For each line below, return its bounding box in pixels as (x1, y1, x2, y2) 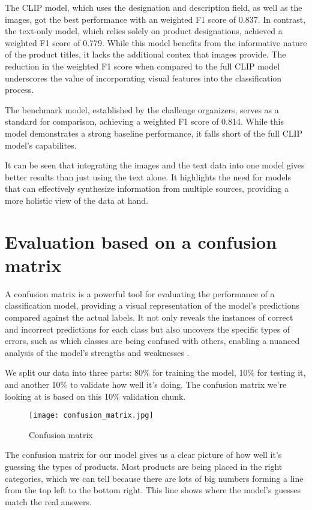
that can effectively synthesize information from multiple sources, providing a (5, 182, 289, 195)
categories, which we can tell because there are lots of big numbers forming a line (5, 472, 304, 484)
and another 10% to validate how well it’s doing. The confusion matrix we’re (5, 378, 287, 390)
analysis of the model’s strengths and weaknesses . (5, 346, 190, 358)
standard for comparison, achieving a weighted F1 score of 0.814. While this (5, 115, 284, 128)
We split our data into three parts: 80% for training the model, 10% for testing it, (5, 366, 306, 379)
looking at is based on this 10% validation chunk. (5, 390, 186, 402)
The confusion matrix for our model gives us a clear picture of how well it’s (5, 448, 282, 461)
